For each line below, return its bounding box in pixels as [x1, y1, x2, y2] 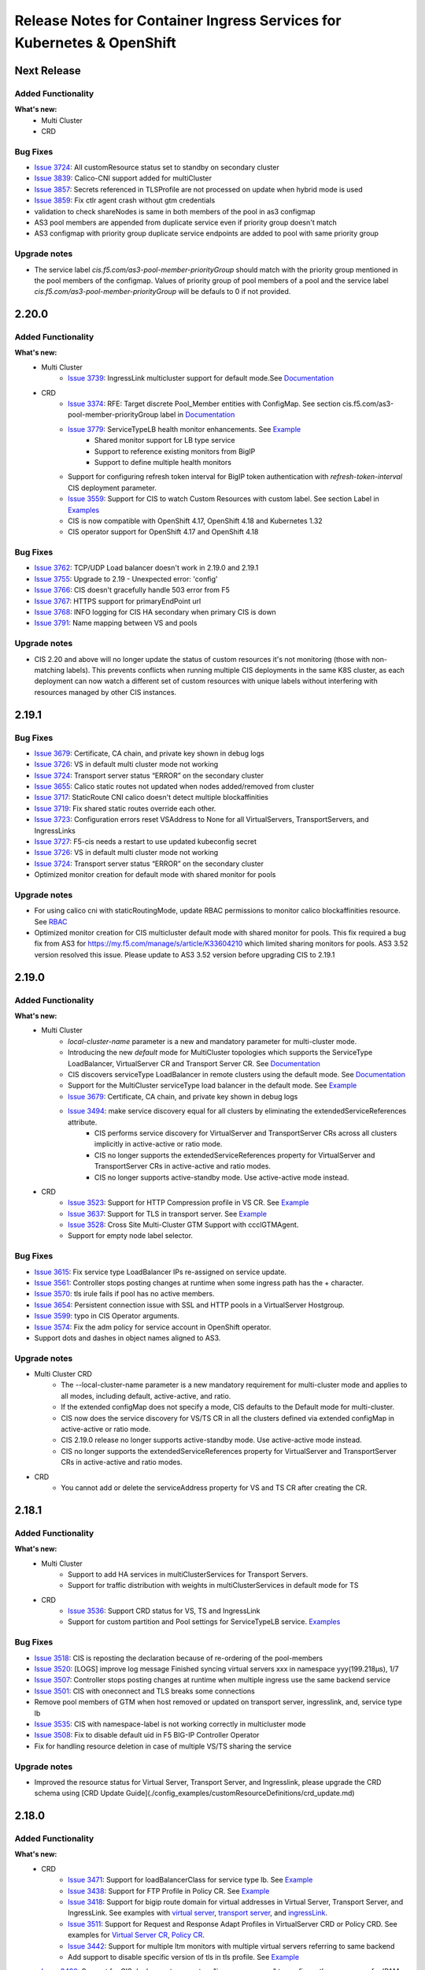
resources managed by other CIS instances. [34, 687, 177, 697]
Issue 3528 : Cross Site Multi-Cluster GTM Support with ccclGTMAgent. [68, 1220, 299, 1229]
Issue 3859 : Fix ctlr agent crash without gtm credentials [34, 195, 216, 205]
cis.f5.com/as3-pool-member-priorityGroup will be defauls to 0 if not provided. [34, 287, 291, 296]
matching [34, 665, 65, 675]
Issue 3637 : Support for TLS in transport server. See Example [68, 1209, 268, 1218]
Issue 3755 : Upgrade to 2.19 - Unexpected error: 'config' [34, 574, 218, 583]
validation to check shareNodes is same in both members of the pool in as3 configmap [34, 206, 316, 216]
